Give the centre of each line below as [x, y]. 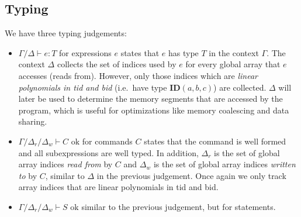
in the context [234, 52]
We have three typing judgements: [66, 33]
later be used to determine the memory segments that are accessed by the [150, 99]
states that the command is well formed [215, 141]
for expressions [85, 52]
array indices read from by [65, 164]
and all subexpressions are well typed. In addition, [108, 152]
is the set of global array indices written [224, 164]
